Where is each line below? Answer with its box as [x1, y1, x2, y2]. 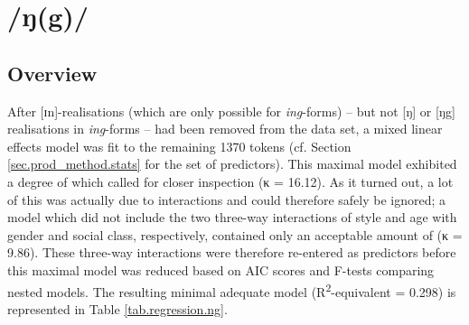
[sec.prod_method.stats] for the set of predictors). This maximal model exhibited [7, 154, 457, 173]
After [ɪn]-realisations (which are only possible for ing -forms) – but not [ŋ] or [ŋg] [7, 101, 455, 120]
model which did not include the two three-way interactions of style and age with [7, 208, 457, 227]
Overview [7, 59, 98, 87]
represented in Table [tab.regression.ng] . [7, 299, 228, 318]
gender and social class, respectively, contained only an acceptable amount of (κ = [7, 225, 463, 244]
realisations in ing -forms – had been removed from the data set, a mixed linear [7, 119, 443, 138]
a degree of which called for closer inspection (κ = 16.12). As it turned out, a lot [7, 172, 454, 190]
